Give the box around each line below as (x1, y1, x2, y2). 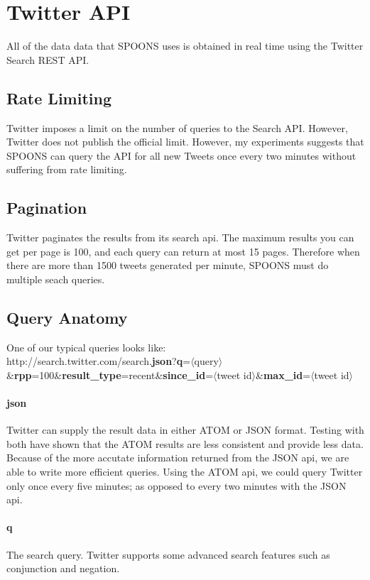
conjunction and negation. (6, 561, 120, 576)
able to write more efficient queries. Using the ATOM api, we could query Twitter (6, 464, 363, 479)
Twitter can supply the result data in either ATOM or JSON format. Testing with (6, 422, 364, 437)
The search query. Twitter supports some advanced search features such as (6, 547, 330, 562)
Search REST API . (6, 52, 89, 67)
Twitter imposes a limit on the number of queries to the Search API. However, (6, 120, 348, 135)
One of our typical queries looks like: (6, 339, 166, 354)
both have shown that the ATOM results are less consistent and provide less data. (6, 436, 364, 451)
